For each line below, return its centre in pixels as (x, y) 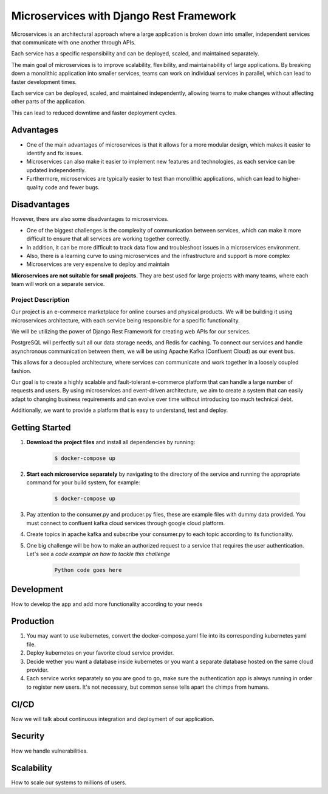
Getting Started (41, 428)
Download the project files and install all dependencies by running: (111, 442)
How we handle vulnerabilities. (50, 751)
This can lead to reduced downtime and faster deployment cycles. (94, 113)
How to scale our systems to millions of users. (69, 782)
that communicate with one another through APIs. (73, 42)
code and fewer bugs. (72, 187)
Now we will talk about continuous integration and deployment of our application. (113, 719)
